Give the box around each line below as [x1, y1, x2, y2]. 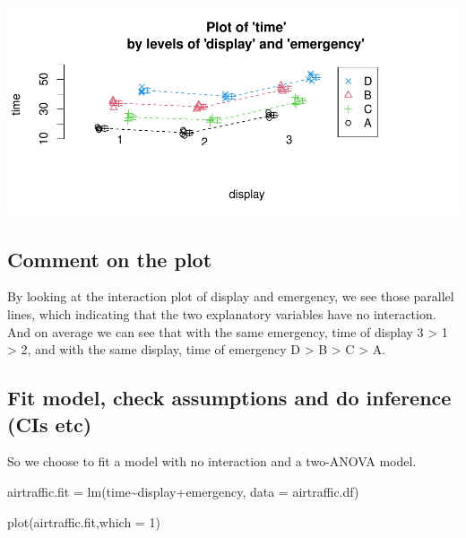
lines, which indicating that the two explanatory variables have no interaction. [7, 305, 436, 323]
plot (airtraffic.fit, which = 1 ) [7, 512, 160, 531]
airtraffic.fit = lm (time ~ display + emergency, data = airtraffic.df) [7, 482, 359, 500]
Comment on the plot [7, 245, 212, 273]
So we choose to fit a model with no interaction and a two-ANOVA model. [7, 452, 417, 471]
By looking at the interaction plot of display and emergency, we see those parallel [7, 287, 454, 306]
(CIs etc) [7, 410, 92, 438]
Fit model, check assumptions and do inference [7, 384, 452, 412]
